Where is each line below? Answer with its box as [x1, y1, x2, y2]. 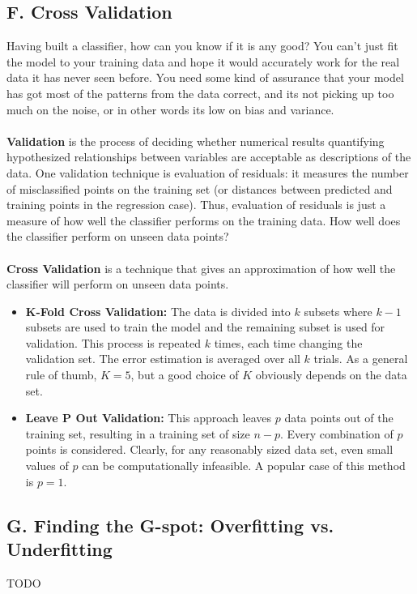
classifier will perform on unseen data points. [6, 276, 229, 293]
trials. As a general [313, 350, 408, 367]
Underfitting [6, 536, 113, 562]
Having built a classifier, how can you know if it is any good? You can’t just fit [6, 37, 398, 54]
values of [25, 457, 69, 474]
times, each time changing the [214, 334, 363, 351]
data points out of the [284, 409, 394, 426]
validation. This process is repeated [25, 334, 202, 351]
